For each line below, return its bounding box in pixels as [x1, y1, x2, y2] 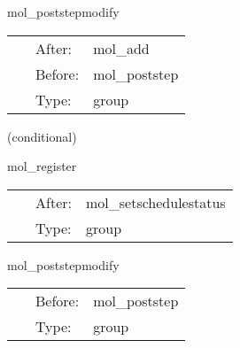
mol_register [7, 157, 77, 175]
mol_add [93, 37, 150, 58]
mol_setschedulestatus [85, 191, 226, 213]
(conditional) [7, 127, 77, 145]
